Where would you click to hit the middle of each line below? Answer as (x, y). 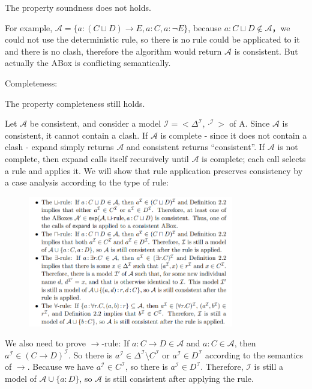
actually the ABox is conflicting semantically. (88, 63)
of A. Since (250, 123)
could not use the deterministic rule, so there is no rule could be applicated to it (152, 39)
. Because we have (60, 366)
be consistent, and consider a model (95, 123)
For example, (29, 27)
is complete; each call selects (254, 158)
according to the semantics (254, 354)
